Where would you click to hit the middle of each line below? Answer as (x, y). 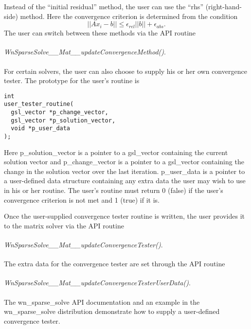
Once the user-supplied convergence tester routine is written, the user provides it (124, 216)
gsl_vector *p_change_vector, (60, 113)
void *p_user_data (41, 129)
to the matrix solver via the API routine (64, 225)
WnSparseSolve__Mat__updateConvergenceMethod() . (85, 52)
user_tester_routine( (39, 104)
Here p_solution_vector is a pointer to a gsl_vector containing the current (116, 152)
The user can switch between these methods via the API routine (100, 33)
